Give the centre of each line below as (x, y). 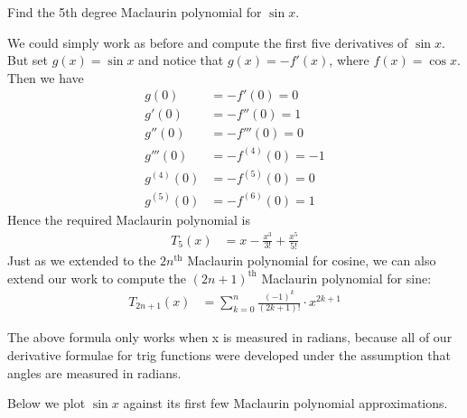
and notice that (181, 60)
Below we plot (47, 403)
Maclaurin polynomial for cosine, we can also (312, 260)
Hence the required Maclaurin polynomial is (129, 219)
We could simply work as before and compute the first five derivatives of (208, 42)
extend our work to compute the (97, 278)
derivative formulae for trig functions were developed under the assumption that (229, 354)
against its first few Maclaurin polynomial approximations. (285, 403)
